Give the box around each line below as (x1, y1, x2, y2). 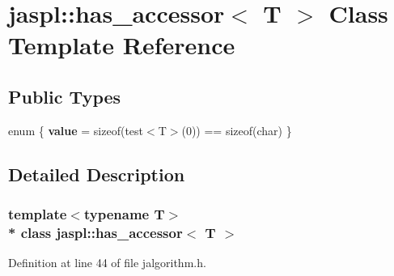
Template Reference (8, 28, 235, 62)
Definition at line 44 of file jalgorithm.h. (8, 254, 206, 271)
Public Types (8, 83, 121, 108)
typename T (83, 204, 165, 224)
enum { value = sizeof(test (8, 121, 144, 138)
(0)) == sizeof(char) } (181, 121, 292, 138)
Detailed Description (8, 161, 185, 186)
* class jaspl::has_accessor (8, 222, 183, 242)
